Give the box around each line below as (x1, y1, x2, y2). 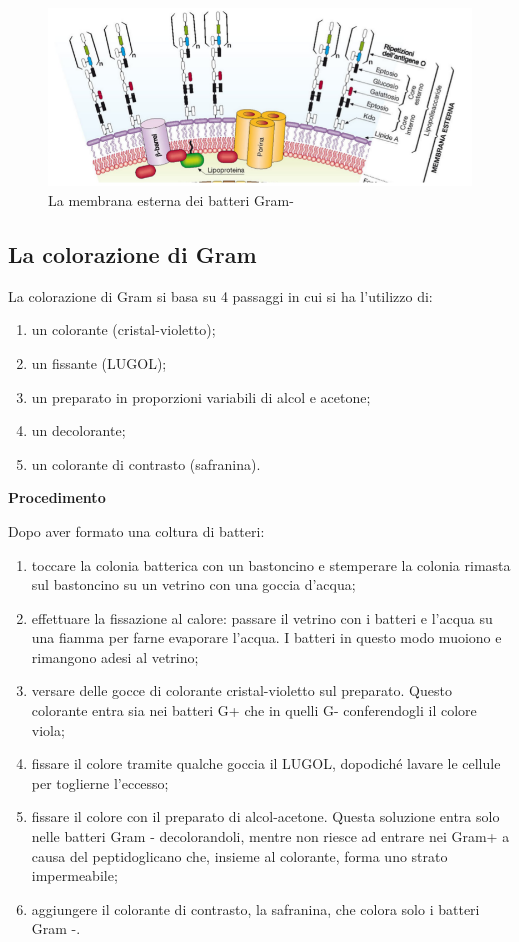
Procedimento (8, 487, 106, 508)
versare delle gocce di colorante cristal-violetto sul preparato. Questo (31, 680, 452, 701)
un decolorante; (31, 420, 126, 441)
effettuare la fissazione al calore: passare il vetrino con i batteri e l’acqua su (31, 607, 493, 628)
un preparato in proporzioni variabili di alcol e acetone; (31, 386, 371, 407)
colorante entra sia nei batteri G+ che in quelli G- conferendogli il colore (31, 700, 477, 721)
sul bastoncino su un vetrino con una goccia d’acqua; (31, 574, 356, 595)
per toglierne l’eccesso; (31, 772, 169, 793)
